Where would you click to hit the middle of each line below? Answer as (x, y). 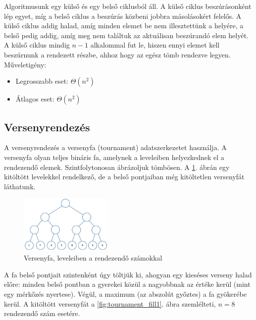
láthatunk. (20, 186)
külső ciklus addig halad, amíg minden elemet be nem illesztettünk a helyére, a (124, 26)
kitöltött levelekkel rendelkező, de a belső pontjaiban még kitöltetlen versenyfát (124, 177)
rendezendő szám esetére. (42, 313)
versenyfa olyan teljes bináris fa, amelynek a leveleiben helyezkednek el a (114, 157)
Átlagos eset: (35, 99)
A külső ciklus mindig (37, 45)
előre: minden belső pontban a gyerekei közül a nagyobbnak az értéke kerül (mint (127, 284)
